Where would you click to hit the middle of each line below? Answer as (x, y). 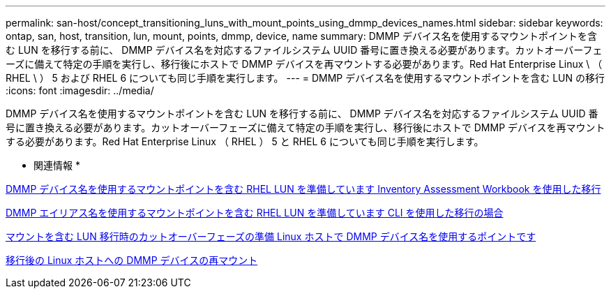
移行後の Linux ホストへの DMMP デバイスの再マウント (132, 260)
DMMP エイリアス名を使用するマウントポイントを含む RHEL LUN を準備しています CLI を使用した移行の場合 (255, 213)
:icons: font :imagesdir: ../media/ (80, 90)
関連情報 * (57, 165)
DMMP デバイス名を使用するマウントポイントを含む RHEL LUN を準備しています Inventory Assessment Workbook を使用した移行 (303, 189)
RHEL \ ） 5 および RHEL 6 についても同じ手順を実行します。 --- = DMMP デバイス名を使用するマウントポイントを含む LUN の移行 (305, 78)
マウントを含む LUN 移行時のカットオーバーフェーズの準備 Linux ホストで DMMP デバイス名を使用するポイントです (271, 236)
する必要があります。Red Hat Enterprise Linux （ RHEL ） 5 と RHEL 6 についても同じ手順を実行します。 (245, 141)
